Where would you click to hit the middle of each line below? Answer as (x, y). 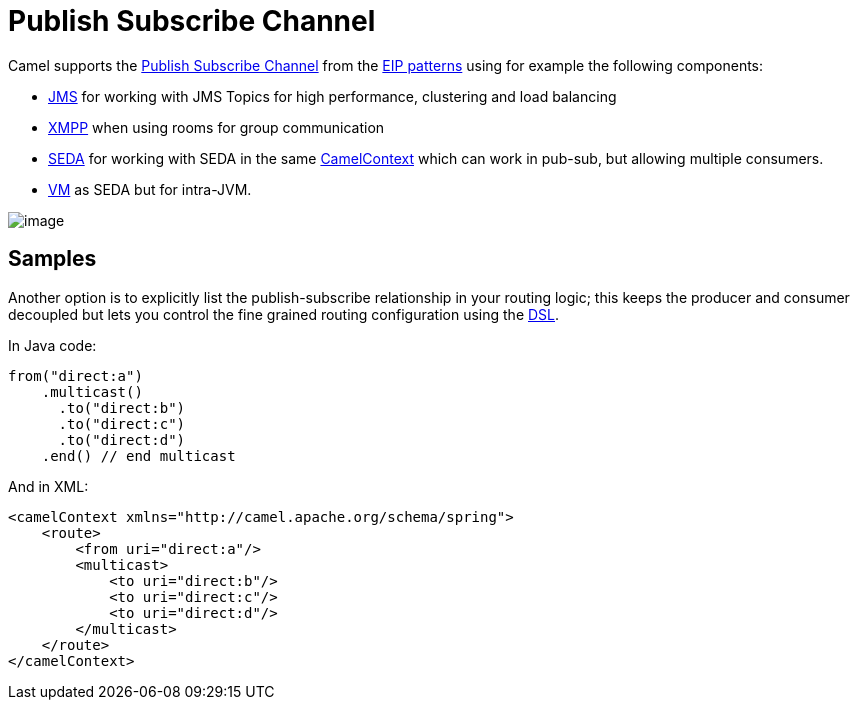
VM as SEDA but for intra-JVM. (150, 189)
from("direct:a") (75, 375)
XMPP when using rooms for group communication (216, 127)
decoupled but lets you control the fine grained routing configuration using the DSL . (284, 314)
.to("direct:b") (122, 407)
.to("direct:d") (122, 439)
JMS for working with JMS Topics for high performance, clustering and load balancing (332, 96)
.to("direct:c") (122, 423)
